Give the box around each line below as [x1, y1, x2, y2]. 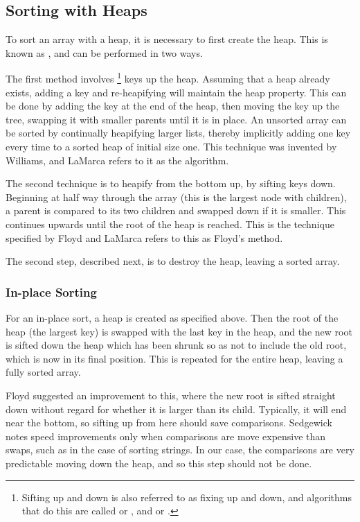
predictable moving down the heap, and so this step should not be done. [6, 455, 312, 470]
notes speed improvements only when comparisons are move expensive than [6, 428, 326, 443]
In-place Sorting [6, 283, 97, 300]
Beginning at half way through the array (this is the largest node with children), [6, 189, 347, 204]
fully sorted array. [6, 365, 81, 379]
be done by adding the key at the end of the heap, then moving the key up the [6, 98, 340, 113]
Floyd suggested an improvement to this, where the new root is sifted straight [6, 388, 336, 402]
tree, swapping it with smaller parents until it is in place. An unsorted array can [6, 112, 347, 126]
